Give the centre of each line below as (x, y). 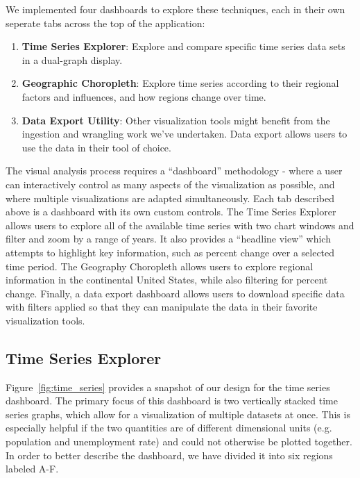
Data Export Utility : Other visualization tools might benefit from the (176, 120)
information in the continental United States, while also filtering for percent (167, 280)
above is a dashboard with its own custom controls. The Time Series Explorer (171, 212)
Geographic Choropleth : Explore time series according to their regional (180, 83)
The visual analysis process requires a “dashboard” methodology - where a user (174, 171)
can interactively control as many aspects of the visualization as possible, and (170, 184)
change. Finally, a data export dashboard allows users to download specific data (175, 293)
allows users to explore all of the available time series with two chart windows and (180, 225)
